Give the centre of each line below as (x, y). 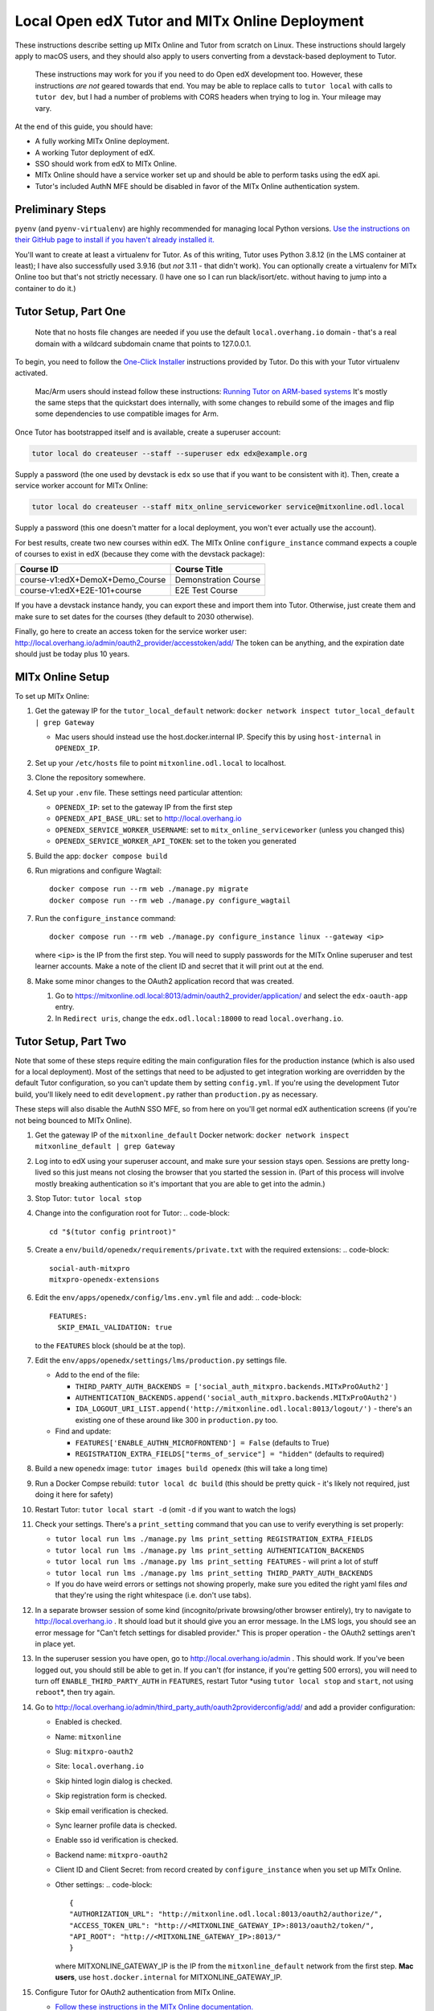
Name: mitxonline (88, 1737)
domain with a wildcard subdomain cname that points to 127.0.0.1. (143, 343)
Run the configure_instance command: (105, 919)
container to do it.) (45, 288)
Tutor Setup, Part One (70, 311)
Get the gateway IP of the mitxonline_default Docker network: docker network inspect (192, 1135)
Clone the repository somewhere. (90, 778)
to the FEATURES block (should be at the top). (110, 1345)
